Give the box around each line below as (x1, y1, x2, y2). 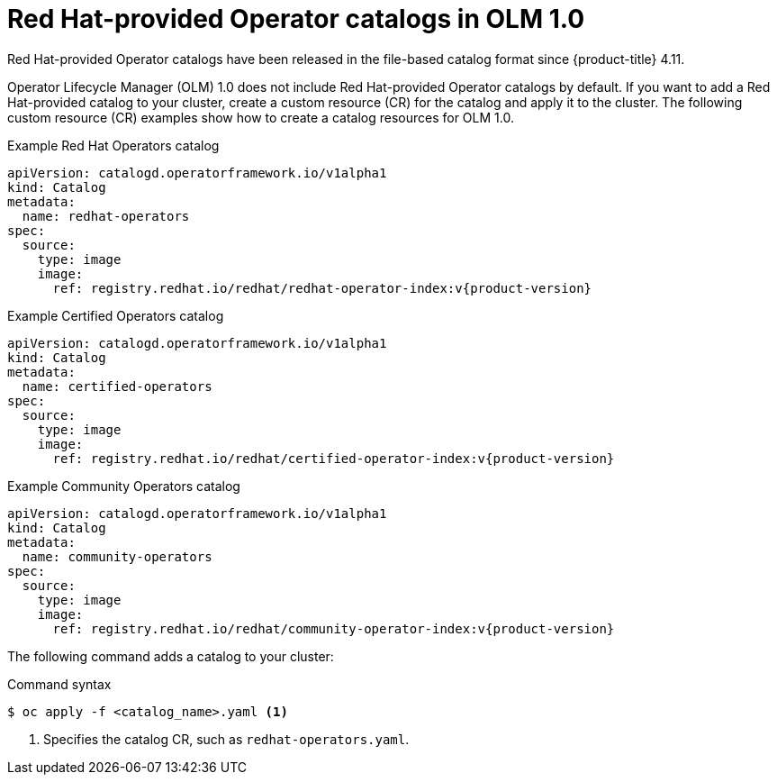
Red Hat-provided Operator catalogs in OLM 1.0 (7, 4, 585, 34)
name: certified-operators (22, 378, 212, 394)
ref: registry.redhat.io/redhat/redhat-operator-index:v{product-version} (52, 280, 592, 296)
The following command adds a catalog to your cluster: (7, 648, 334, 664)
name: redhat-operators (22, 208, 190, 223)
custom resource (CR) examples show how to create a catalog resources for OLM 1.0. (7, 109, 514, 125)
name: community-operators (22, 549, 212, 564)
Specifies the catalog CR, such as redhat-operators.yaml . (43, 731, 410, 747)
